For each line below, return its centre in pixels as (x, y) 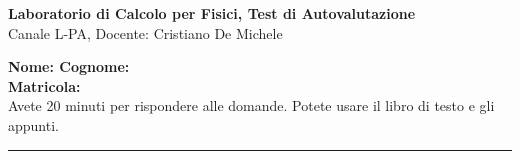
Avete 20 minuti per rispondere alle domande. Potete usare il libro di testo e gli (251, 105)
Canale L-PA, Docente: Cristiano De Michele (145, 32)
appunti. (33, 124)
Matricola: (44, 85)
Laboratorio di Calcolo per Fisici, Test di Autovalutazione (212, 13)
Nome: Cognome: (69, 66)
